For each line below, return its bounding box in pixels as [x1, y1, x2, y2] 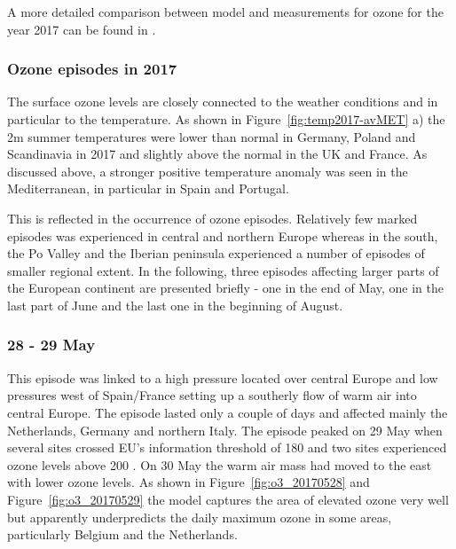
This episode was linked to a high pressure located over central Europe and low [7, 368, 438, 387]
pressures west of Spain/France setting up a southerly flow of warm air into [7, 386, 417, 404]
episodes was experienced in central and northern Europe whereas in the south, [7, 226, 438, 245]
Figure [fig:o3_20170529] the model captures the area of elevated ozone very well [7, 490, 449, 508]
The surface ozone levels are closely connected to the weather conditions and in [7, 92, 438, 111]
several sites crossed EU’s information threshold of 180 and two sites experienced [7, 438, 447, 457]
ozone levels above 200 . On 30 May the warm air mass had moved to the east [7, 455, 432, 474]
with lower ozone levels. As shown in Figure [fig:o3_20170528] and [7, 473, 370, 491]
